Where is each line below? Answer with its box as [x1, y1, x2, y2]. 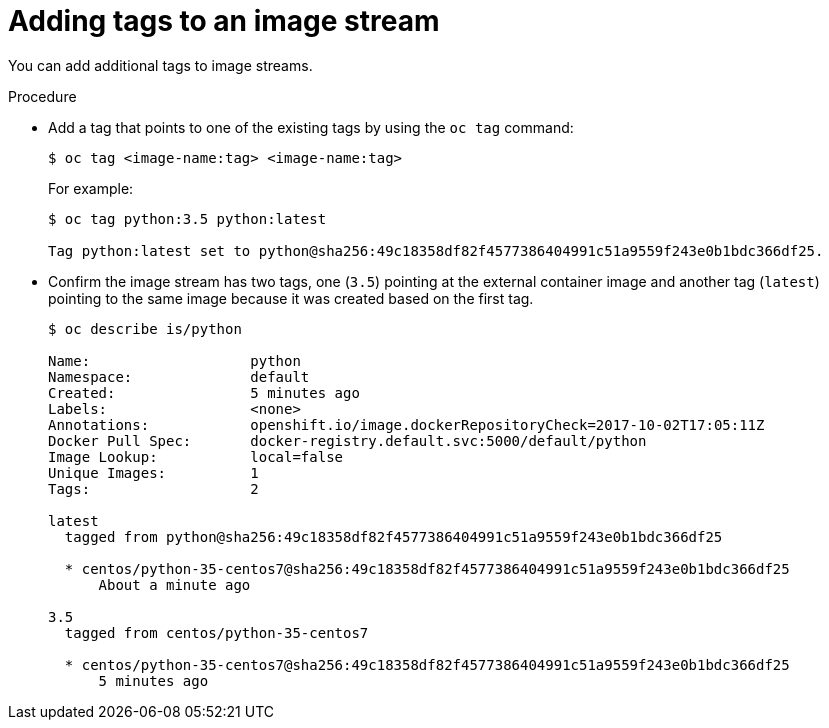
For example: [48, 179, 134, 197]
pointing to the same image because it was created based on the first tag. [48, 289, 534, 307]
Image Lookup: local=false [48, 448, 344, 465]
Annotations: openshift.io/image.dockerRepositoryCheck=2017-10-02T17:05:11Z [48, 416, 765, 433]
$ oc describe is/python [48, 320, 242, 337]
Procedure [8, 87, 77, 105]
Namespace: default [48, 368, 310, 385]
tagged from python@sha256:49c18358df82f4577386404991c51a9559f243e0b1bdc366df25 [64, 528, 723, 545]
